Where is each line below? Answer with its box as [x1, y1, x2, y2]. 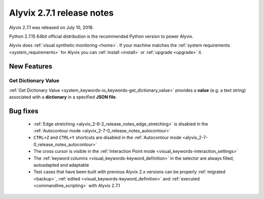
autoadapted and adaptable [33, 162, 89, 168]
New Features [9, 62, 52, 71]
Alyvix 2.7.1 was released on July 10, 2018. [9, 25, 94, 30]
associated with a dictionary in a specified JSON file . [9, 94, 117, 100]
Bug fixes [9, 107, 39, 115]
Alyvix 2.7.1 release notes [9, 7, 114, 18]
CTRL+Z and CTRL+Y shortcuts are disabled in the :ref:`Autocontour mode [33, 135, 182, 141]
